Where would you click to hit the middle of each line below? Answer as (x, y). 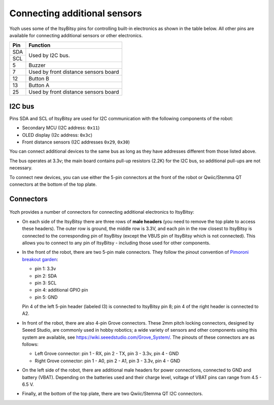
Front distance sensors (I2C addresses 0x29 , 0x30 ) (76, 142)
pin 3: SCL (46, 283)
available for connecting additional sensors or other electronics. (76, 35)
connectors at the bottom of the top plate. (53, 184)
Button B (39, 79)
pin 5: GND (46, 297)
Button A (39, 85)
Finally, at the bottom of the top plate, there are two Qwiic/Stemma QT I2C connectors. (112, 394)
